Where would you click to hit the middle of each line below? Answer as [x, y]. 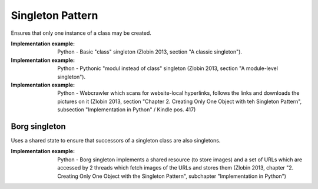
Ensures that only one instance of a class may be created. [81, 33]
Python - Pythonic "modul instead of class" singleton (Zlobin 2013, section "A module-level [168, 68]
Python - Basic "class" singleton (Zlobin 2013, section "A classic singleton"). [150, 52]
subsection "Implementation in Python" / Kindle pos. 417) [127, 110]
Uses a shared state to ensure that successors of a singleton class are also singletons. [116, 140]
